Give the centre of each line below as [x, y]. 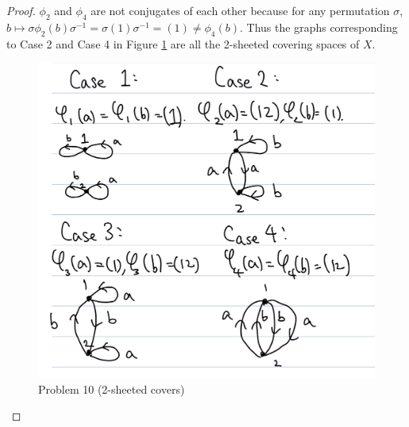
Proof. [21, 10]
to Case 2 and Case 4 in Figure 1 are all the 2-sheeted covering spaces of [183, 43]
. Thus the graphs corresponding [319, 27]
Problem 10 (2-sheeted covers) [112, 389]
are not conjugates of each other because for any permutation [240, 10]
